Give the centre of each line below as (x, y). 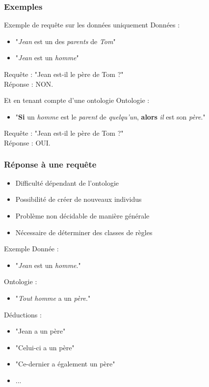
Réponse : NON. (29, 84)
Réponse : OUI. (27, 142)
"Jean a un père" (40, 331)
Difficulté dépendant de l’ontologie (67, 182)
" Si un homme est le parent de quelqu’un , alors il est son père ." (110, 116)
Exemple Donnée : (31, 249)
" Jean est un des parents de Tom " (65, 41)
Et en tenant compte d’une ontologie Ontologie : (77, 100)
